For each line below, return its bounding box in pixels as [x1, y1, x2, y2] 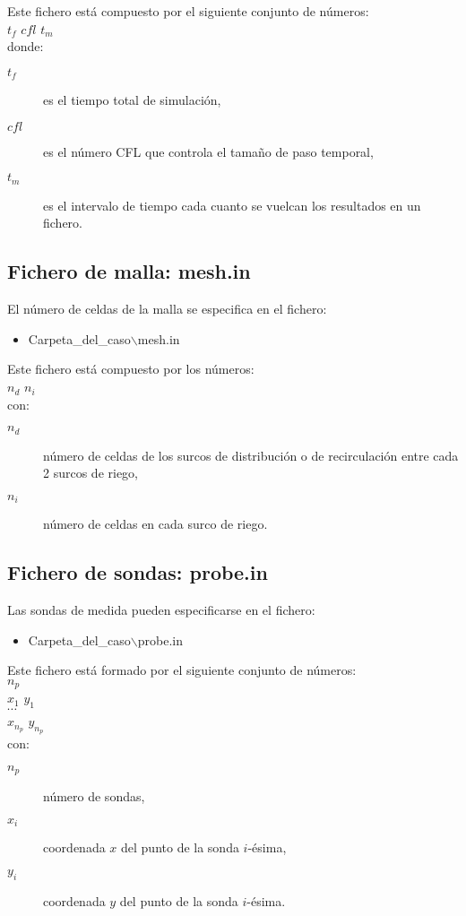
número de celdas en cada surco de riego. [43, 514, 268, 533]
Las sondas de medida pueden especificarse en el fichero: [7, 601, 315, 619]
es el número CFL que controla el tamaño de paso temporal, [43, 142, 374, 160]
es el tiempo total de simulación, [43, 91, 221, 109]
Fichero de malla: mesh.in [7, 257, 251, 285]
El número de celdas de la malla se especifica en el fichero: [7, 299, 327, 318]
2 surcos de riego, [43, 463, 138, 482]
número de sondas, [43, 787, 145, 806]
